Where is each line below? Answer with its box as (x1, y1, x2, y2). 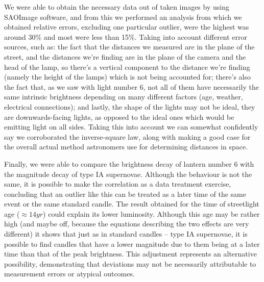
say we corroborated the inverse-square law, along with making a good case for (4, 131, 251, 142)
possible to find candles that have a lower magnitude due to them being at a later (4, 238, 260, 249)
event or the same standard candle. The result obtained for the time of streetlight (4, 198, 259, 209)
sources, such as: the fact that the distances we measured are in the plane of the (4, 41, 255, 52)
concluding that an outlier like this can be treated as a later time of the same (4, 188, 246, 199)
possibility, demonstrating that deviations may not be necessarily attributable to (4, 258, 256, 269)
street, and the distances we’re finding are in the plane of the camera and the (4, 51, 246, 62)
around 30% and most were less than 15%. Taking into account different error (4, 31, 248, 42)
